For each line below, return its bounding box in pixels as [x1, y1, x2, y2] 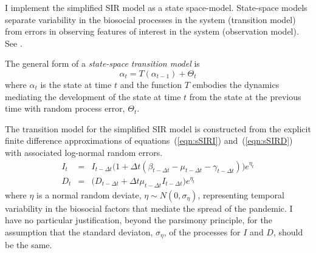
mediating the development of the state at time [5, 90, 181, 103]
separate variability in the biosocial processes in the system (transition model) [5, 13, 296, 25]
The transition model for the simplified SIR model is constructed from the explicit [5, 122, 311, 135]
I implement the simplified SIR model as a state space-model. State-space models [5, 1, 307, 13]
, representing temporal [197, 188, 284, 201]
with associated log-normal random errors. [5, 146, 163, 158]
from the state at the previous [189, 90, 301, 103]
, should [273, 226, 303, 238]
